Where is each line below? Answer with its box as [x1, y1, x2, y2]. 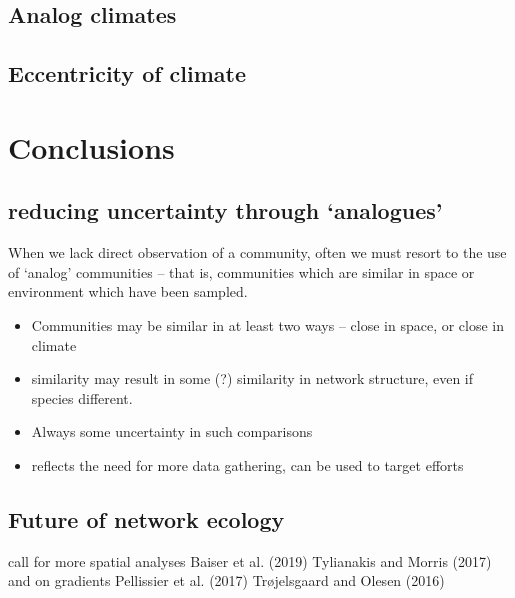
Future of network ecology [8, 503, 285, 534]
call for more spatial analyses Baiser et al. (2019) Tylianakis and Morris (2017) [8, 550, 492, 571]
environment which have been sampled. [8, 281, 248, 302]
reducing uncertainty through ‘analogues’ [8, 195, 443, 226]
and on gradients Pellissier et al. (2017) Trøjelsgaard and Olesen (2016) [8, 570, 445, 591]
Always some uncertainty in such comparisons [31, 421, 313, 442]
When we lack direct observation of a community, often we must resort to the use [8, 242, 507, 263]
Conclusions [8, 126, 175, 167]
